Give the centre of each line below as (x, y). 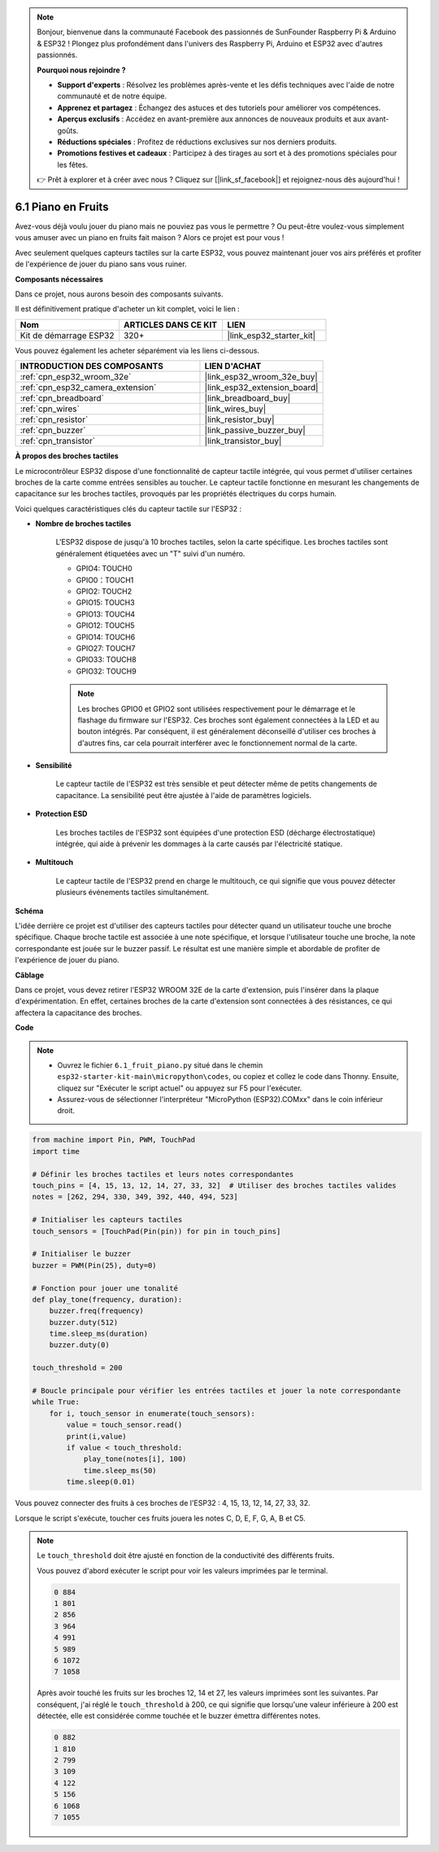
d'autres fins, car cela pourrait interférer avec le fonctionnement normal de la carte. (217, 743)
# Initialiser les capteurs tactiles (107, 1220)
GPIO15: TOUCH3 (105, 603)
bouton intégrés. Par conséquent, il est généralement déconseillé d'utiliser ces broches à (227, 731)
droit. (66, 1111)
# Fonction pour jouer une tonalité (105, 1288)
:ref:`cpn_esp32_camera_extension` (88, 388)
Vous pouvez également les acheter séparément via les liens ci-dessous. (137, 350)
